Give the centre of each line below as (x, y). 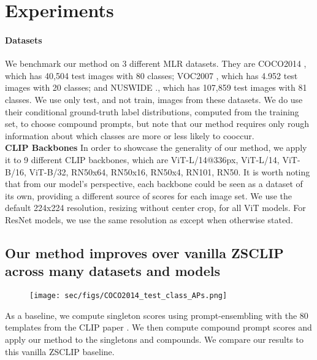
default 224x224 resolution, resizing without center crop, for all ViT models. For (155, 208)
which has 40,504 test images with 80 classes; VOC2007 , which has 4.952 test (151, 75)
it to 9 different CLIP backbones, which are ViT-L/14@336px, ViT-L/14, (142, 159)
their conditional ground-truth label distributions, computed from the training (152, 111)
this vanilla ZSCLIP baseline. (60, 351)
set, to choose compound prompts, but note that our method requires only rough (157, 124)
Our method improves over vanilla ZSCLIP (144, 252)
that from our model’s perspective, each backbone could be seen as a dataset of (154, 184)
